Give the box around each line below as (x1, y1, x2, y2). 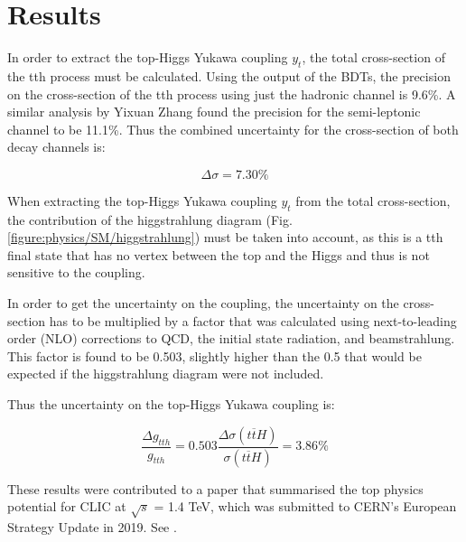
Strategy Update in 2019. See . (7, 517, 177, 536)
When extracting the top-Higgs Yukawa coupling (7, 191, 277, 210)
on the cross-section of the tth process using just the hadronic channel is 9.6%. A (7, 84, 456, 103)
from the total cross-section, (295, 191, 451, 210)
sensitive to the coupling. (7, 263, 145, 282)
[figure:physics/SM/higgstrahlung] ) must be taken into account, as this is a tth (7, 228, 443, 247)
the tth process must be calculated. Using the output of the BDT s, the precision (7, 66, 451, 85)
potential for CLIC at (7, 497, 126, 516)
